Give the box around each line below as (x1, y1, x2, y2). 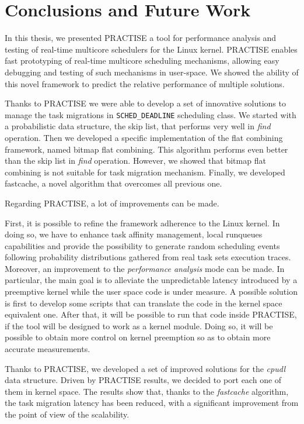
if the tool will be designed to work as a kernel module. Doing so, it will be (5, 319, 273, 332)
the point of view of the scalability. (5, 408, 130, 420)
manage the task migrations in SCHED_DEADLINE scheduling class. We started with (5, 108, 296, 120)
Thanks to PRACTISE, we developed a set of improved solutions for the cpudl (5, 362, 286, 374)
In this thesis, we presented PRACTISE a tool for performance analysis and (5, 32, 277, 44)
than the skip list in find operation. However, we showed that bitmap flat (5, 154, 266, 167)
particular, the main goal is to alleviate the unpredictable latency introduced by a (5, 274, 298, 286)
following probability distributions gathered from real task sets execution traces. (5, 251, 291, 263)
